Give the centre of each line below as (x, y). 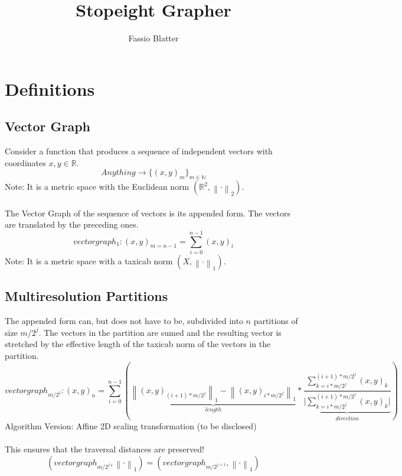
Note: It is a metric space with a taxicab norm (89, 261)
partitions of (276, 321)
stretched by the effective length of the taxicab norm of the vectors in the (138, 344)
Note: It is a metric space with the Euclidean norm (97, 187)
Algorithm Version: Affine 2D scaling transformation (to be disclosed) (131, 426)
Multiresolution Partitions (86, 296)
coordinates (25, 162)
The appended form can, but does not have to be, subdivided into (124, 321)
